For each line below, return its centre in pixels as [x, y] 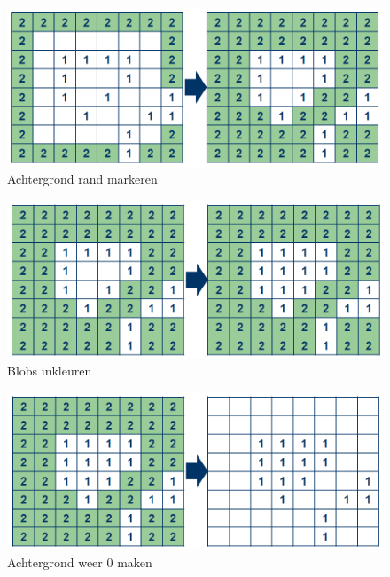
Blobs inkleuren [50, 370]
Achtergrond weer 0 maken [80, 562]
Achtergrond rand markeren [82, 179]
